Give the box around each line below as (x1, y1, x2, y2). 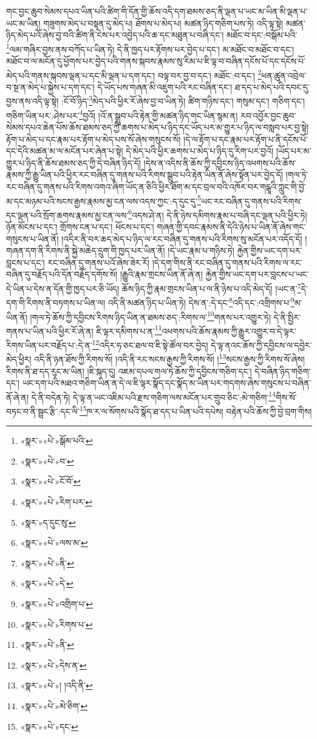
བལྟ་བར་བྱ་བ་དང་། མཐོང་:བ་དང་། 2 (157, 67, 262, 81)
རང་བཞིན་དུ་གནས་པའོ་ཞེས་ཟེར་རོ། (47, 256, 150, 268)
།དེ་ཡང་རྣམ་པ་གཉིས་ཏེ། (168, 244, 234, 257)
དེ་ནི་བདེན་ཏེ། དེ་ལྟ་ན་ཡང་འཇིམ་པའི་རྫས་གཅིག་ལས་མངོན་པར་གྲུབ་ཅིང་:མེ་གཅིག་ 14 (31, 389, 276, 403)
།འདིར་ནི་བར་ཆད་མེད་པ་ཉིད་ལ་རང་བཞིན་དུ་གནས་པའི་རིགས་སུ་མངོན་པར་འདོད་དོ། (61, 232, 302, 245)
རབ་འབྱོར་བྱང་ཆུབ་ (240, 109, 296, 121)
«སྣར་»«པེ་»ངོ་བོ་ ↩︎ (20, 475, 81, 488)
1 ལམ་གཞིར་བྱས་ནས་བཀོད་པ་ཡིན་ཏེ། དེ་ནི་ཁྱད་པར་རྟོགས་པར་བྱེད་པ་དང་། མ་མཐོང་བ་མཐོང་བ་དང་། (6, 41, 295, 55)
